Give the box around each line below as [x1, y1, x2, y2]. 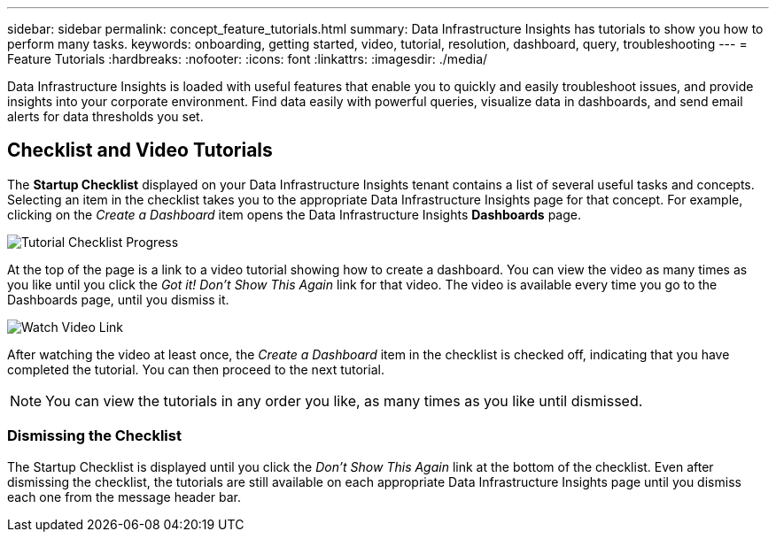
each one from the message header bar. [7, 489, 242, 504]
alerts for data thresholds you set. [7, 109, 204, 124]
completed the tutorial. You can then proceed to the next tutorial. [7, 361, 384, 377]
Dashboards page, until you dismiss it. [7, 291, 229, 307]
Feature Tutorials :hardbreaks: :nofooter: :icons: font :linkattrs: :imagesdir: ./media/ [7, 51, 488, 66]
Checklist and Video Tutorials [7, 139, 273, 162]
